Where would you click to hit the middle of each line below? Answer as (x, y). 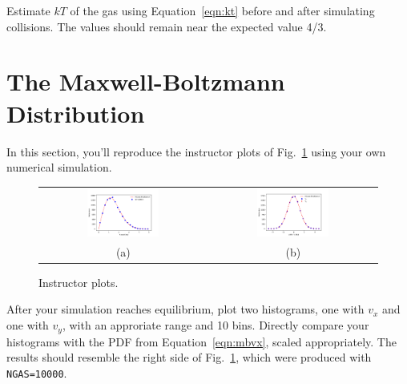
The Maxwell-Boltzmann (146, 81)
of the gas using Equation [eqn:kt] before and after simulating (222, 10)
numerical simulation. (59, 167)
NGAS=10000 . (37, 372)
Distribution (76, 113)
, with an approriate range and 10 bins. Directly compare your (216, 325)
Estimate (28, 10)
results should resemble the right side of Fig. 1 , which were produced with (189, 357)
